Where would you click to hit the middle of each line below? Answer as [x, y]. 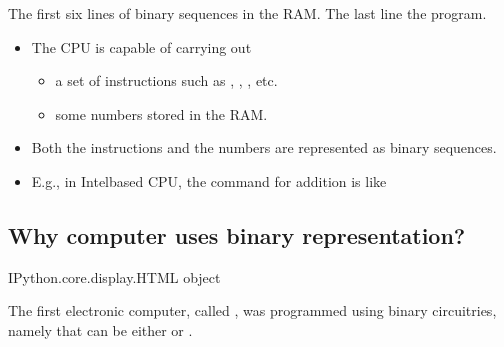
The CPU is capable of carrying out [141, 46]
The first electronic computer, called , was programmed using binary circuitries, [252, 310]
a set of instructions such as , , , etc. [166, 80]
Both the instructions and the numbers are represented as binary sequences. [264, 147]
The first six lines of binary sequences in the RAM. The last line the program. [247, 13]
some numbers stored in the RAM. [161, 113]
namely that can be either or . [100, 329]
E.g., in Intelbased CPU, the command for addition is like [209, 180]
